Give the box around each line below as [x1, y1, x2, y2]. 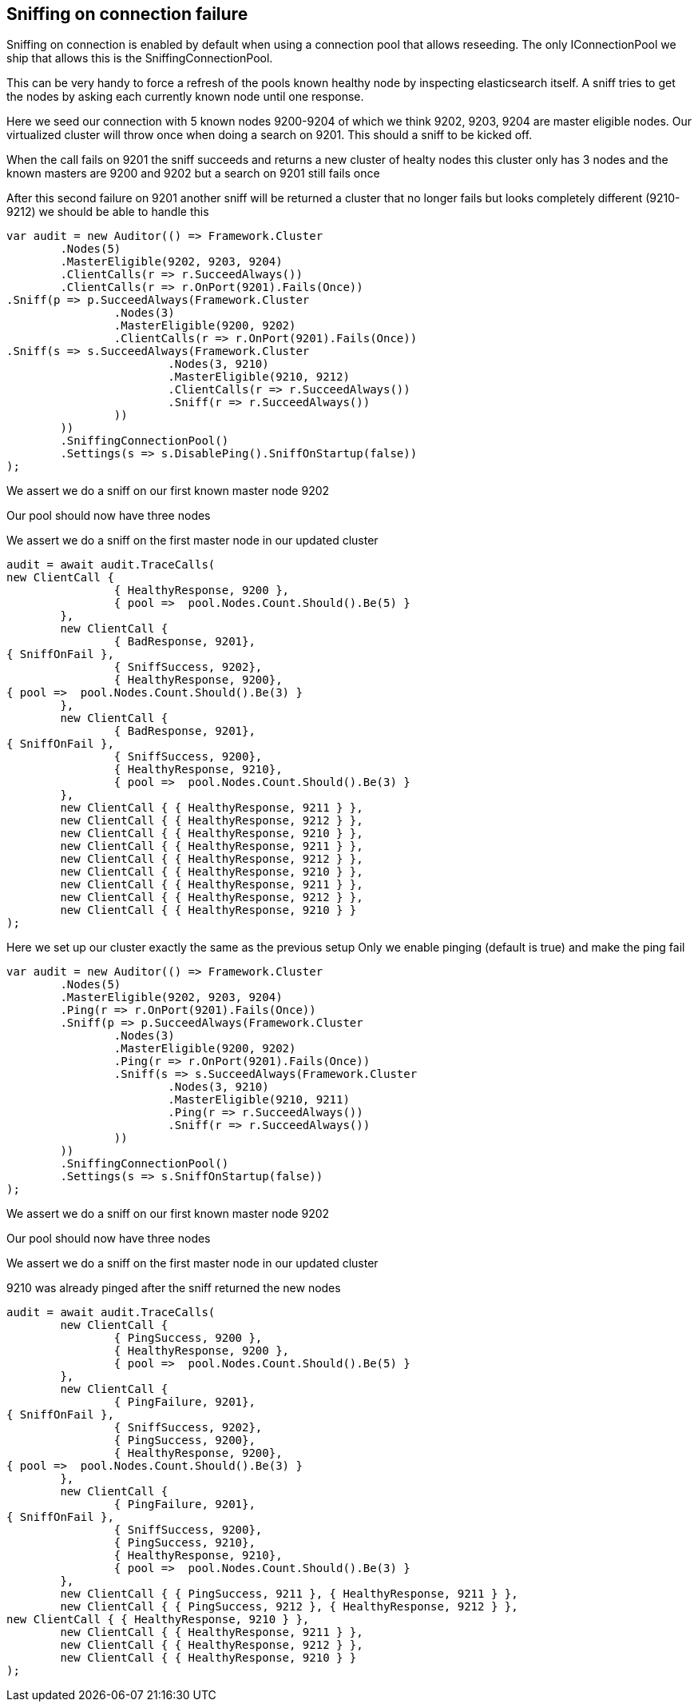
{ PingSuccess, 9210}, [113, 1536, 256, 1550]
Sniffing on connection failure [6, 4, 248, 24]
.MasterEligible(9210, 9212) [168, 370, 350, 384]
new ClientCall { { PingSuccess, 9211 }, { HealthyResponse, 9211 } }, [60, 1587, 518, 1601]
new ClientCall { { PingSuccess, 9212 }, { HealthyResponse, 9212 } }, [60, 1600, 518, 1614]
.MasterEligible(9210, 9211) [168, 1093, 350, 1107]
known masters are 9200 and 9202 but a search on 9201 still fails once [6, 166, 380, 181]
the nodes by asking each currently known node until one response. [6, 90, 364, 104]
